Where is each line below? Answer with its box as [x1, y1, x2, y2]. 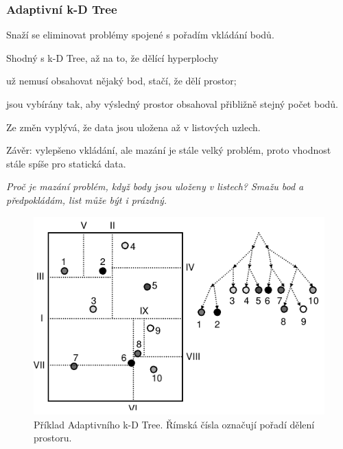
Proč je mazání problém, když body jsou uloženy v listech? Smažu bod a [6, 179, 304, 194]
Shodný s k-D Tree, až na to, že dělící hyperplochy [6, 50, 219, 65]
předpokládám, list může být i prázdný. [6, 192, 167, 207]
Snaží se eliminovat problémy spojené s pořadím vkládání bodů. [6, 27, 274, 42]
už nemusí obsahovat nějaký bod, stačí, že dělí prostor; [6, 73, 237, 88]
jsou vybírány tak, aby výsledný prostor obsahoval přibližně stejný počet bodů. [6, 97, 339, 111]
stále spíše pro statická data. [6, 156, 126, 170]
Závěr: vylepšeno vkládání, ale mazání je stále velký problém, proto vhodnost [6, 143, 331, 157]
